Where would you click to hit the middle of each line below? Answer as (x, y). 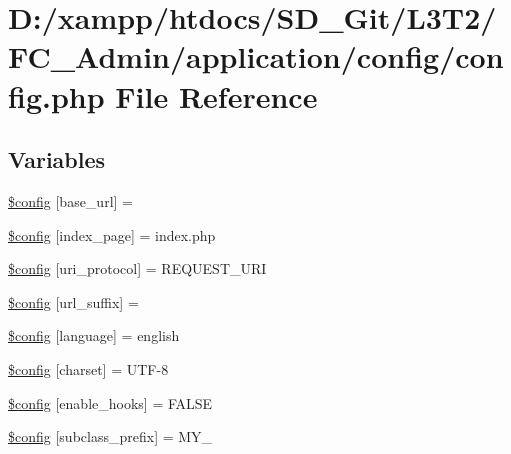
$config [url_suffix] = (73, 301)
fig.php (56, 95)
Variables (57, 159)
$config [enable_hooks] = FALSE (110, 402)
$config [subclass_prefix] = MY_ (110, 436)
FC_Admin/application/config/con (256, 56)
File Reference (216, 95)
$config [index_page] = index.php (112, 234)
